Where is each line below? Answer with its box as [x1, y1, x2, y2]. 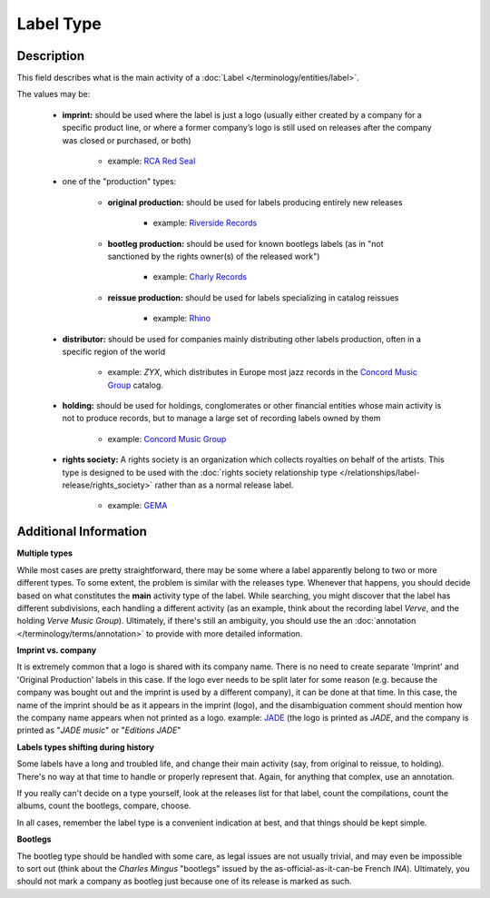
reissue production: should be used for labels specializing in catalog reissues [107, 291, 399, 303]
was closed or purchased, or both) [62, 134, 191, 145]
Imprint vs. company [16, 645, 97, 656]
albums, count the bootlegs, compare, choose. [16, 800, 191, 812]
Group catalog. [107, 380, 163, 390]
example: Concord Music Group [107, 433, 227, 444]
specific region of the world [62, 346, 166, 357]
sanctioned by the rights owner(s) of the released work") [107, 251, 320, 262]
